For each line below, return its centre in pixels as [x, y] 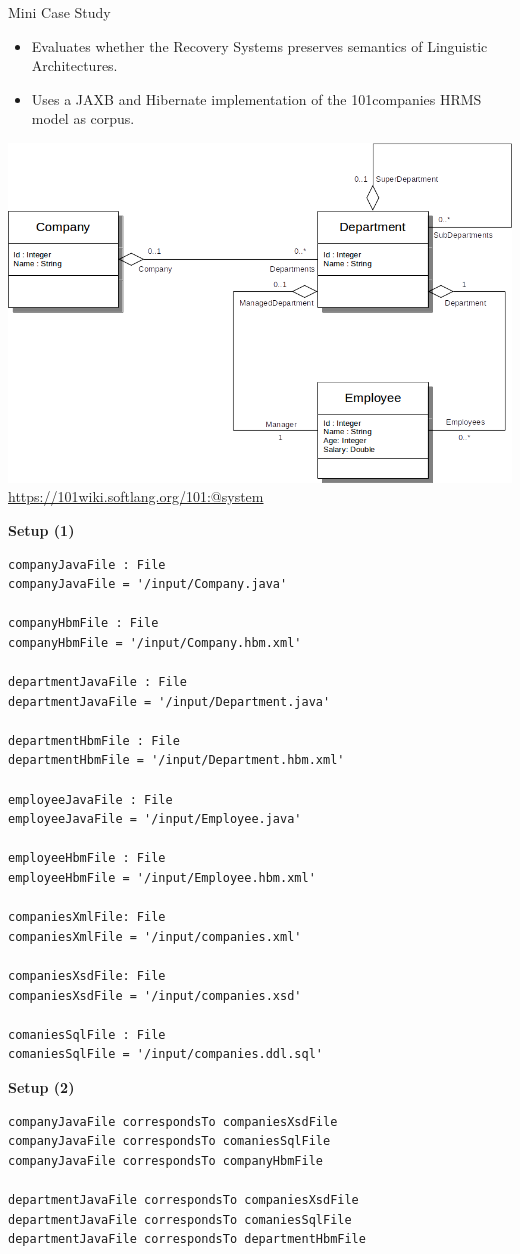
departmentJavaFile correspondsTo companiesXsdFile [183, 1199]
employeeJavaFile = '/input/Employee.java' [155, 819]
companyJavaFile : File [87, 564]
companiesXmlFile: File [87, 917]
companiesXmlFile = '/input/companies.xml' [155, 936]
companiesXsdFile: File [87, 975]
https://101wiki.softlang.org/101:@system [136, 496]
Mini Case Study [59, 12]
